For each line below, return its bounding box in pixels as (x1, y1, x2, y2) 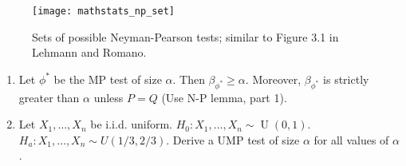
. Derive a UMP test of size (166, 131, 300, 148)
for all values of (313, 131, 389, 148)
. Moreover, (245, 70, 302, 87)
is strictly (323, 70, 369, 87)
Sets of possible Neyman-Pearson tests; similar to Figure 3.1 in (32, 28, 339, 45)
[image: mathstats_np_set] (32, 6, 175, 17)
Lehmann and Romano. (32, 44, 147, 61)
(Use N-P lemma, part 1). (161, 89, 287, 105)
